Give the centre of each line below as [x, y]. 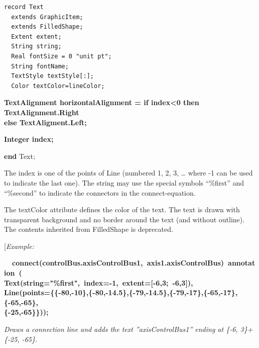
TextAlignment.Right [42, 112]
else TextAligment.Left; [45, 122]
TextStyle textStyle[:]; [52, 76]
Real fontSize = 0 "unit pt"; [61, 56]
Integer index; [29, 139]
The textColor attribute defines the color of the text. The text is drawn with [122, 209]
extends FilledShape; [47, 27]
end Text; [20, 156]
